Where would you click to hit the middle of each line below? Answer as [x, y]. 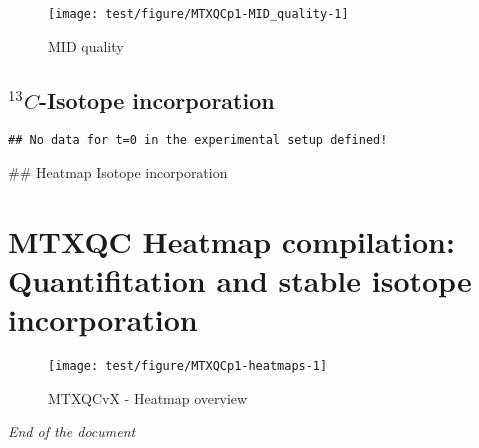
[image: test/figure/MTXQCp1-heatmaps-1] [188, 366]
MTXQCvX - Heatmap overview [148, 397]
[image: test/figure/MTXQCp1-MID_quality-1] [198, 14]
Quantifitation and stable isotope [240, 280]
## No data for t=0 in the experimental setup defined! [198, 140]
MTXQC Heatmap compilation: [231, 240]
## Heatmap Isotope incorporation [118, 172]
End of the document [72, 431]
